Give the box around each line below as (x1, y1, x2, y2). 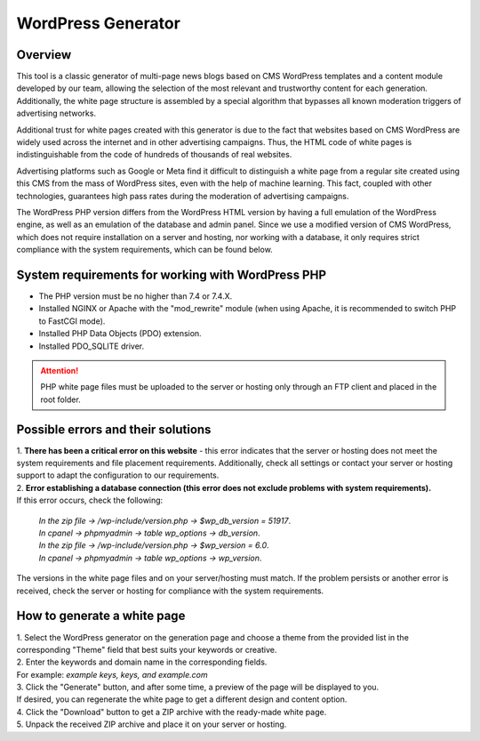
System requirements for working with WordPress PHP (16, 267, 327, 282)
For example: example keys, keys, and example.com (16, 669, 208, 680)
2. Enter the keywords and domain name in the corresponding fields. (16, 656, 268, 667)
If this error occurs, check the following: (16, 495, 164, 506)
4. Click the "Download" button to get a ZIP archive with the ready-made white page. (16, 706, 327, 717)
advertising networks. (16, 108, 97, 119)
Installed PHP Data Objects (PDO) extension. (38, 328, 202, 339)
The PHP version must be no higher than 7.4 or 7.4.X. (38, 291, 233, 302)
